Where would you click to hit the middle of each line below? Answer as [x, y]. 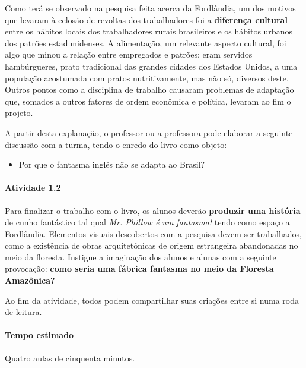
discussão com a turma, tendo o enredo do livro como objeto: [116, 144]
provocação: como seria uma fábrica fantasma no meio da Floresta [139, 268]
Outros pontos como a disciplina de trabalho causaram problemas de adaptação [149, 89]
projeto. [19, 113]
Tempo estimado [39, 335]
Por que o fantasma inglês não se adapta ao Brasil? [112, 164]
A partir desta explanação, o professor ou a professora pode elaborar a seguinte [149, 132]
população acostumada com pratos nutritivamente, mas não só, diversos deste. [147, 78]
